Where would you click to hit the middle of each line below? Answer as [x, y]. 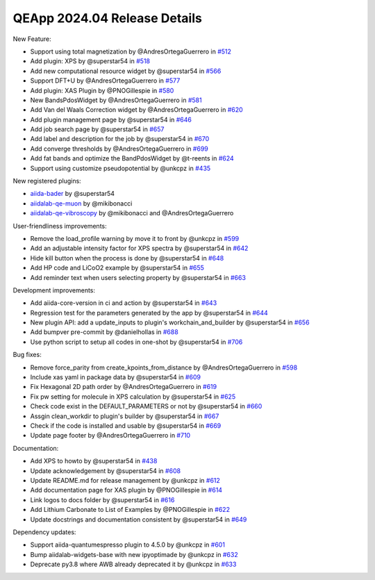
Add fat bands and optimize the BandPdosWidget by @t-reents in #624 [132, 158]
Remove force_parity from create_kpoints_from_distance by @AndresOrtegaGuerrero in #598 [164, 367]
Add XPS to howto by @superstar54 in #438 [94, 461]
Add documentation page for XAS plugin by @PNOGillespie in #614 [126, 490]
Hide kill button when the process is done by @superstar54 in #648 [127, 258]
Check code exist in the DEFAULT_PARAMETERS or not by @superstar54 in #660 [146, 406]
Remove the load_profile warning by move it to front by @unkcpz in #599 [135, 238]
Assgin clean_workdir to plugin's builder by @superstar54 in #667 [125, 416]
